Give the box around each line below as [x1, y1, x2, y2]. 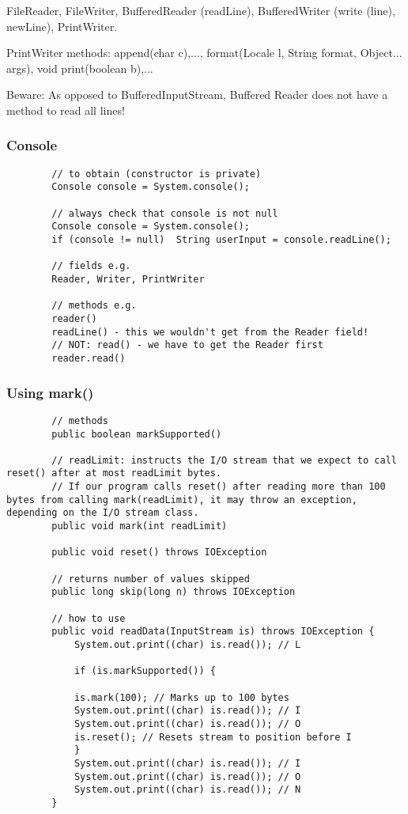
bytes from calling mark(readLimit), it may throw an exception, [6, 494, 357, 505]
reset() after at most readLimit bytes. [6, 468, 222, 479]
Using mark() [6, 382, 94, 402]
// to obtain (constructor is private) [51, 168, 262, 180]
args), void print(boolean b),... [6, 59, 153, 76]
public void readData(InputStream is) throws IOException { [51, 626, 375, 638]
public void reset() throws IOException [51, 547, 267, 558]
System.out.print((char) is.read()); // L [74, 639, 301, 650]
